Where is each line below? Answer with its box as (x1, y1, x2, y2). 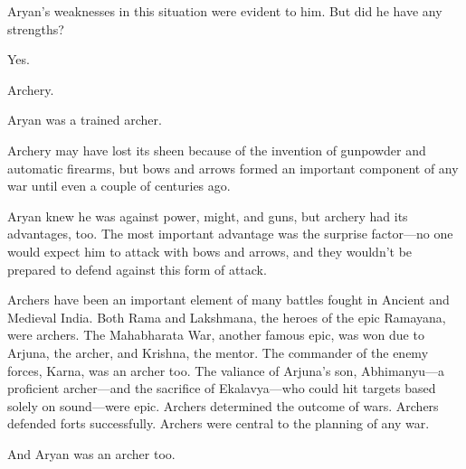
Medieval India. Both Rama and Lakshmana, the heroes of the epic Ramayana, (7, 307, 446, 326)
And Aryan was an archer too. (7, 444, 176, 463)
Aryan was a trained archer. (7, 110, 162, 129)
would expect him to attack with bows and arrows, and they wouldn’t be (7, 241, 413, 260)
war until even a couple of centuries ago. (7, 176, 231, 195)
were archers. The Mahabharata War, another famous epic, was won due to (7, 325, 424, 344)
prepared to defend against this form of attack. (7, 259, 267, 278)
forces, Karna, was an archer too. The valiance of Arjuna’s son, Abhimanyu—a (7, 361, 445, 380)
